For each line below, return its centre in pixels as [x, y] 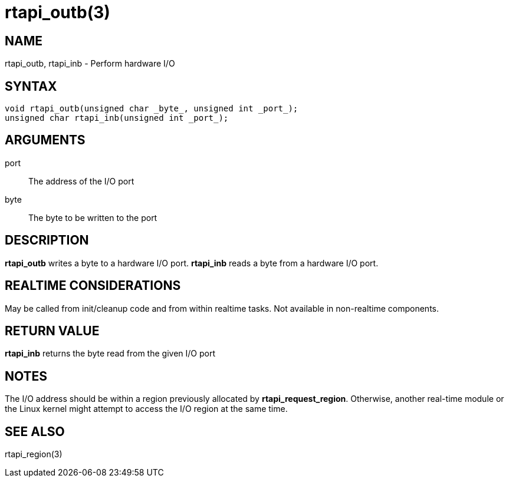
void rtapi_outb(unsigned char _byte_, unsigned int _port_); [152, 109]
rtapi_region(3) [34, 454]
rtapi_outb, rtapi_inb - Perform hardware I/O [90, 64]
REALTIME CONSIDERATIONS [93, 286]
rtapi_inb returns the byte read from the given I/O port [110, 354]
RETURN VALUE [52, 331]
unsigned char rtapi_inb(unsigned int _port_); [117, 118]
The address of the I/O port [81, 181]
